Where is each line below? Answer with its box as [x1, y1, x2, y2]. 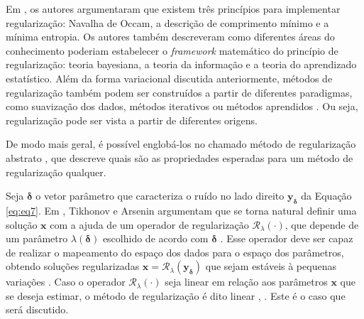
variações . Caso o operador [6, 274, 126, 289]
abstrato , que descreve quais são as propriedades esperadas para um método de [6, 150, 353, 165]
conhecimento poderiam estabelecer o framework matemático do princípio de [6, 43, 338, 58]
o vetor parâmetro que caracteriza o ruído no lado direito [35, 188, 285, 203]
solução [6, 217, 38, 232]
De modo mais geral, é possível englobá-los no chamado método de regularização [6, 136, 356, 151]
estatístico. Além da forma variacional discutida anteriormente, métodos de [6, 70, 333, 85]
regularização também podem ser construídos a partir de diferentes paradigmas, [6, 85, 353, 99]
